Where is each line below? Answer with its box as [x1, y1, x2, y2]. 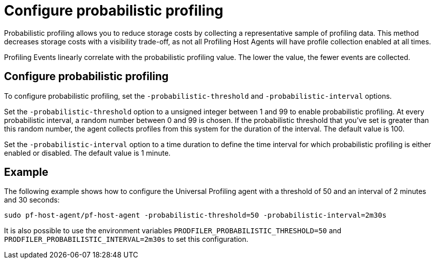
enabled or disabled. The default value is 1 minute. [4, 148, 171, 157]
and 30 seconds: [4, 195, 60, 205]
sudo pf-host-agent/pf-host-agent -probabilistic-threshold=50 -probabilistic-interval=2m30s [4, 211, 387, 220]
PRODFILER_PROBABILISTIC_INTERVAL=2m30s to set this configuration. [4, 235, 248, 244]
